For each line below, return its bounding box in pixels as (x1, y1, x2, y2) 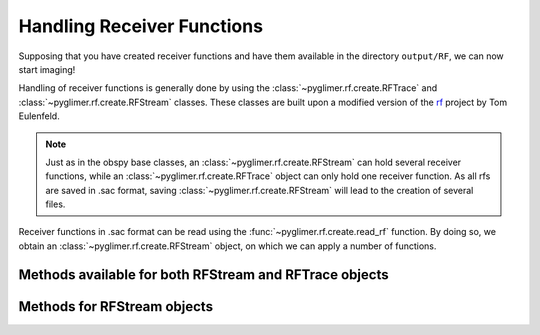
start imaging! (18, 63, 76, 75)
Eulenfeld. (18, 110, 60, 122)
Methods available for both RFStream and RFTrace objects (18, 266, 389, 283)
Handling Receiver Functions (18, 15, 264, 37)
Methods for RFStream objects (18, 298, 214, 315)
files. (45, 198, 66, 210)
